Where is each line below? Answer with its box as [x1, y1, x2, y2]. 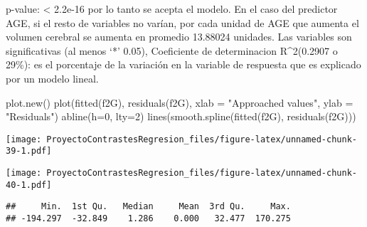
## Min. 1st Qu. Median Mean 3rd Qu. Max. [6, 201, 291, 212]
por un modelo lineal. [6, 70, 99, 85]
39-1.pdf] [6, 146, 52, 157]
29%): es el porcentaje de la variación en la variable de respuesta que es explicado [6, 57, 361, 72]
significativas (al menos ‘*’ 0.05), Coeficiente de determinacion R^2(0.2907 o [6, 43, 338, 58]
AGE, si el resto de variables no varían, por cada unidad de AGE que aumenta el [6, 15, 359, 30]
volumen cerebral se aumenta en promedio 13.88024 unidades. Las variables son [6, 29, 352, 44]
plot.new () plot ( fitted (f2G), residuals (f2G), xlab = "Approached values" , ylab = [6, 95, 353, 110]
